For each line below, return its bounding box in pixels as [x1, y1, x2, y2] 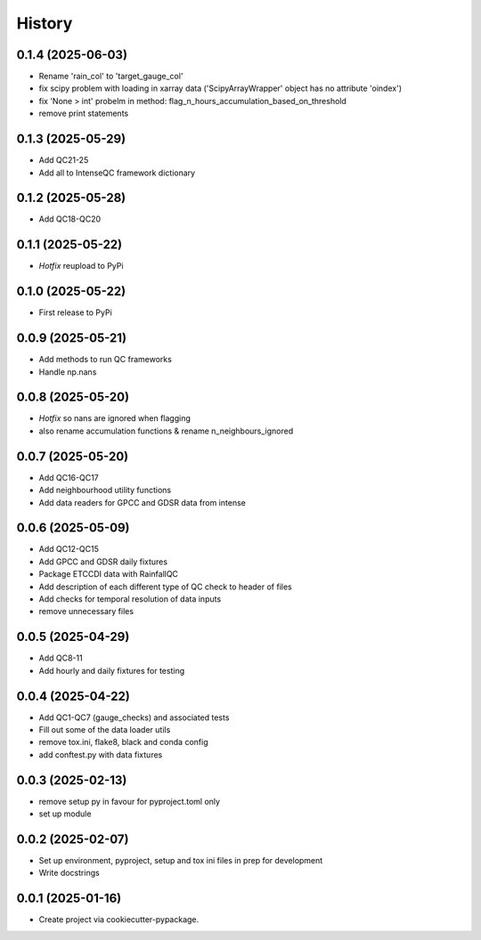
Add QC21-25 [38, 155, 89, 166]
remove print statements [38, 108, 129, 119]
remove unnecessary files [38, 606, 134, 617]
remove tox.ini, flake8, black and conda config [38, 737, 208, 748]
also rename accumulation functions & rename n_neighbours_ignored [38, 425, 294, 436]
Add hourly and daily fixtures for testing [38, 665, 185, 676]
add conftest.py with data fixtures [38, 749, 163, 760]
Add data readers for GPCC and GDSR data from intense [38, 497, 247, 507]
